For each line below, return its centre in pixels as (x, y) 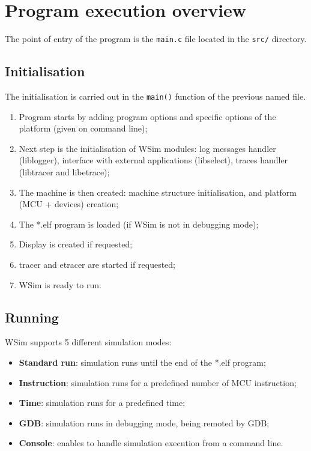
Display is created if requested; (76, 244)
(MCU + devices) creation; (69, 204)
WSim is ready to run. (60, 284)
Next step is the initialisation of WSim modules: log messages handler (147, 148)
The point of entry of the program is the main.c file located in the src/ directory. (156, 39)
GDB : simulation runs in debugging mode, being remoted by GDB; (144, 422)
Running (32, 317)
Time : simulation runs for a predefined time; (102, 403)
